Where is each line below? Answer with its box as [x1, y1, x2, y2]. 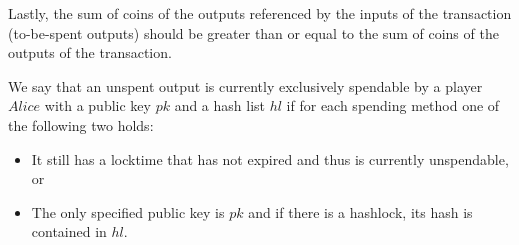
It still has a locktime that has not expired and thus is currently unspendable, [31, 148, 509, 169]
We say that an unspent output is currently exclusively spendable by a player [8, 75, 483, 96]
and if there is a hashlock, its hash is [248, 201, 473, 222]
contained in [31, 221, 107, 242]
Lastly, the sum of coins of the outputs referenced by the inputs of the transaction [8, 3, 512, 23]
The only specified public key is [31, 201, 225, 222]
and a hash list [174, 95, 266, 116]
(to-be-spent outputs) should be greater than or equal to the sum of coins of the [8, 22, 499, 43]
